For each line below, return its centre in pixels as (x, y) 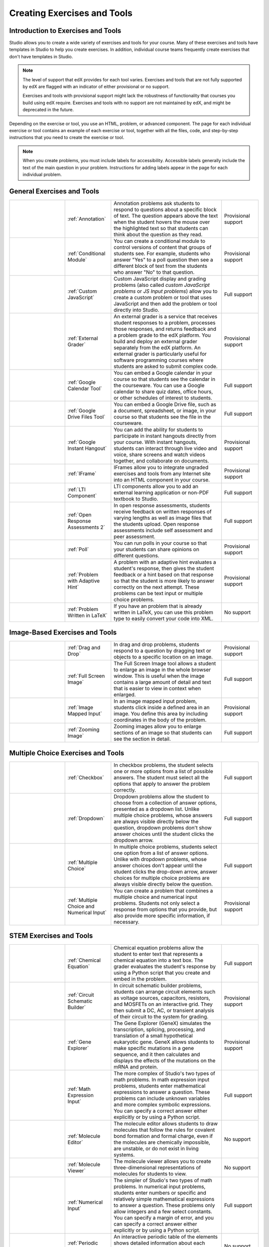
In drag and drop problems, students (156, 644)
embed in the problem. (140, 979)
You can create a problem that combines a (163, 890)
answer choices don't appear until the (158, 865)
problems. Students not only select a (157, 903)
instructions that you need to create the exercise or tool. (67, 138)
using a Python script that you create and (162, 973)
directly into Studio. (136, 310)
